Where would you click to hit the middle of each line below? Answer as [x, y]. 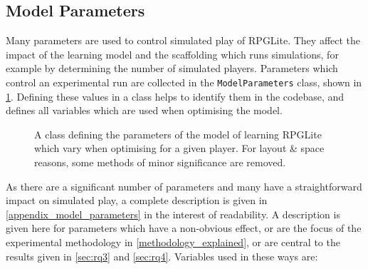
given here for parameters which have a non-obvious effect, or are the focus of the [184, 228]
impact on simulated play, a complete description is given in [137, 200]
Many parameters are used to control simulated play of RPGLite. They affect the [183, 40]
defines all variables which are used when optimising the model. [144, 110]
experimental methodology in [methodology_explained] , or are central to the [173, 242]
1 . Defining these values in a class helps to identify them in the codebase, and [175, 96]
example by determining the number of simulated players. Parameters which [172, 68]
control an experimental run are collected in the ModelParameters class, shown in [184, 82]
